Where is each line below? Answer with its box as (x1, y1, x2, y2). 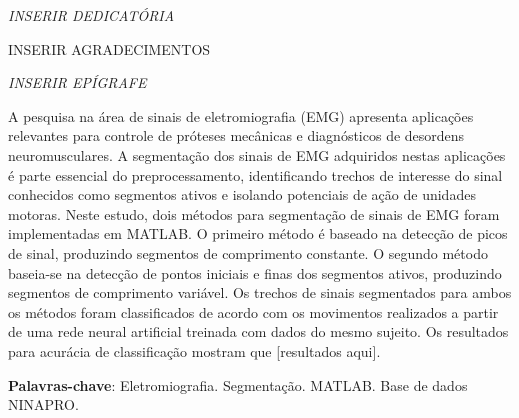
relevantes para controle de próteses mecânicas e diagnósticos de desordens (8, 125, 465, 146)
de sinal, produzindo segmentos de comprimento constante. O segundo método (8, 242, 488, 263)
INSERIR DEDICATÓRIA (8, 5, 175, 25)
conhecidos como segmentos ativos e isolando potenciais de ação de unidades (8, 184, 476, 205)
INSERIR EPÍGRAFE (8, 72, 147, 93)
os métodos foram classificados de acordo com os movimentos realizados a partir (8, 301, 499, 322)
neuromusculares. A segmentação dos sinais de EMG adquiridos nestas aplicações (8, 144, 506, 165)
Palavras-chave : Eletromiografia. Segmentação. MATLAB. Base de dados (8, 374, 468, 395)
